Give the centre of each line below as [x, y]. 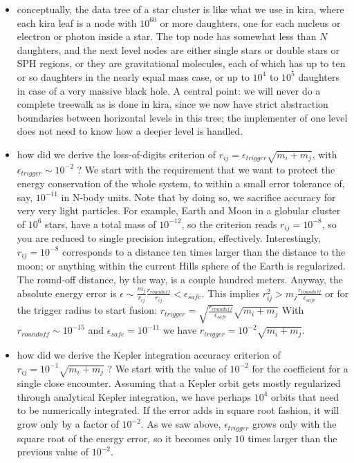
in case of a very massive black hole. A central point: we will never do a [169, 90]
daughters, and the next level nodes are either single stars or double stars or [178, 49]
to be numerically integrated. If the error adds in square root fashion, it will [178, 410]
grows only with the [295, 424]
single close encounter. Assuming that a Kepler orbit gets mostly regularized [179, 383]
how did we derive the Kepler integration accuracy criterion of [149, 354]
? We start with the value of [167, 368]
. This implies [230, 293]
